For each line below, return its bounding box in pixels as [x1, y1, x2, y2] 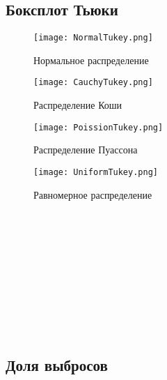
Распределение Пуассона [33, 142, 138, 157]
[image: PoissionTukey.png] [33, 122, 164, 132]
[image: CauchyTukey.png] [33, 77, 153, 88]
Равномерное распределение [33, 187, 152, 202]
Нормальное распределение [33, 52, 149, 67]
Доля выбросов [6, 354, 108, 375]
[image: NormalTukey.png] [33, 33, 153, 43]
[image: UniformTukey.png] [33, 167, 158, 177]
